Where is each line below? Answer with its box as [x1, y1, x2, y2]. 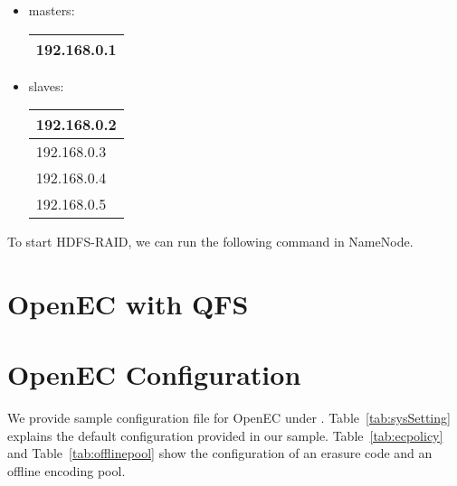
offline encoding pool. [7, 462, 126, 481]
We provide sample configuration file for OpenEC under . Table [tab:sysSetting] [7, 408, 451, 427]
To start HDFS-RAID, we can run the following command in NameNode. [7, 232, 414, 251]
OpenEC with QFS [7, 285, 249, 322]
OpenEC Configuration [7, 356, 301, 393]
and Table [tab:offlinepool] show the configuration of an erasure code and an [7, 444, 433, 463]
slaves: [28, 76, 64, 95]
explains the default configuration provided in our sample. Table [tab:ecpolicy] [7, 425, 443, 444]
